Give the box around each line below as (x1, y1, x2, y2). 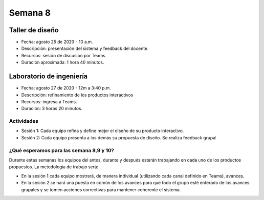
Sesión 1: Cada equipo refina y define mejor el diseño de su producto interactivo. (21, 128, 184, 134)
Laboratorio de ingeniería (9, 72, 88, 81)
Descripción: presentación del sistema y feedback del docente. (21, 45, 149, 51)
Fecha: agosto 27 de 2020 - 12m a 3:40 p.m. (21, 85, 111, 91)
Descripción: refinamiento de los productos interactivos (21, 92, 133, 98)
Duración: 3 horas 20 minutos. (21, 106, 83, 111)
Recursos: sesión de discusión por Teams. (21, 52, 107, 58)
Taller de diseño (9, 26, 59, 34)
